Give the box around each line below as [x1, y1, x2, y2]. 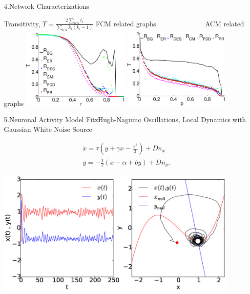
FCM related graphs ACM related [95, 18, 244, 28]
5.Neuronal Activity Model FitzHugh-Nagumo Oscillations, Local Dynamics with [4, 114, 246, 125]
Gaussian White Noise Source [4, 124, 92, 134]
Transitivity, [4, 18, 41, 28]
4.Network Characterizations [4, 1, 89, 11]
